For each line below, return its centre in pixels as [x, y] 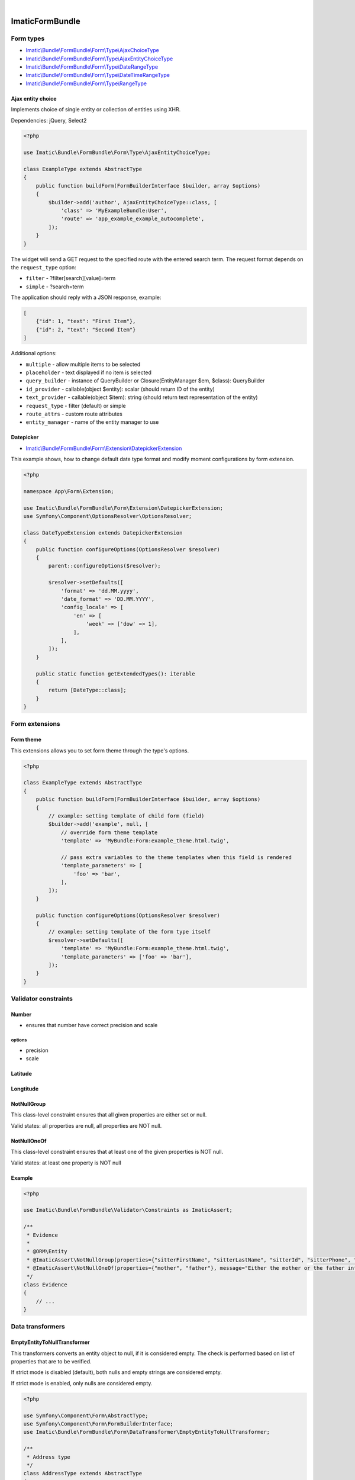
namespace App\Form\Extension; [69, 491]
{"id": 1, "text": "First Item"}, [86, 321]
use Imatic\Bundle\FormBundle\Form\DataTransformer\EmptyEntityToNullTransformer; [147, 1432]
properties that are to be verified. [51, 1362]
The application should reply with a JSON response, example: [86, 297]
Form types [28, 38]
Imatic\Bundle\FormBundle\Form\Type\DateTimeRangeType [98, 75]
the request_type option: [43, 267]
